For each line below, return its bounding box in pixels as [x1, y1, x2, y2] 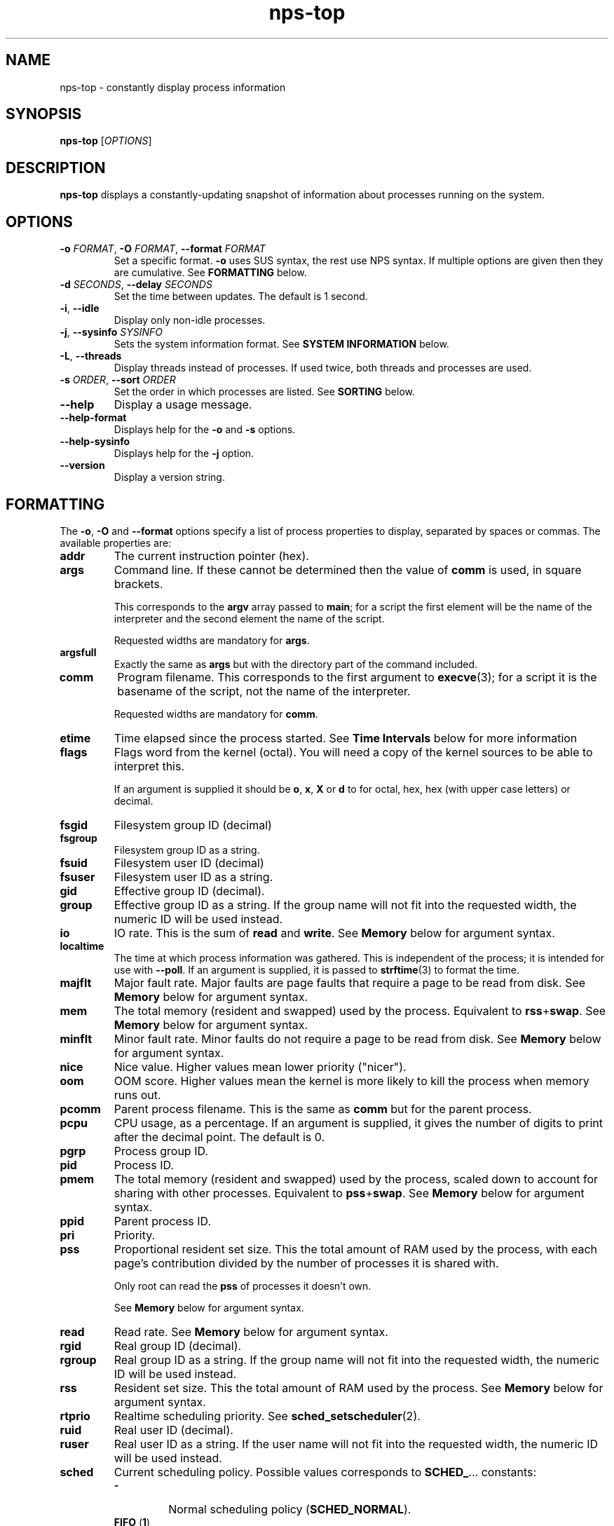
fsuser [60, 869, 95, 884]
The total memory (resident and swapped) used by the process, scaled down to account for [114, 1171, 599, 1186]
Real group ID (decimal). [114, 1338, 242, 1353]
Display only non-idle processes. [114, 314, 266, 327]
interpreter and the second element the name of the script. [114, 612, 385, 625]
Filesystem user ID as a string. [114, 869, 273, 884]
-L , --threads [60, 350, 122, 362]
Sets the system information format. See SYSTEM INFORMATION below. [114, 338, 449, 350]
